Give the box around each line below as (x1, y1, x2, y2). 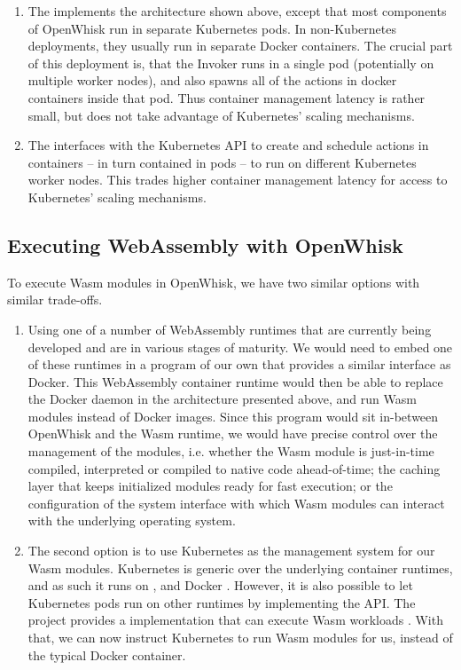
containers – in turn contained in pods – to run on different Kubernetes (27, 153, 417, 171)
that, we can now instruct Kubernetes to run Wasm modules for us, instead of (27, 628, 453, 647)
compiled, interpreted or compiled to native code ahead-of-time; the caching (27, 459, 441, 477)
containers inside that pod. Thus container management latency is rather (27, 88, 426, 106)
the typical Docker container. (27, 645, 186, 664)
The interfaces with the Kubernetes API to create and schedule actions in (27, 136, 429, 154)
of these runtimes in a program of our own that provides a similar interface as (27, 355, 451, 374)
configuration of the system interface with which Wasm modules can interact (27, 493, 445, 512)
